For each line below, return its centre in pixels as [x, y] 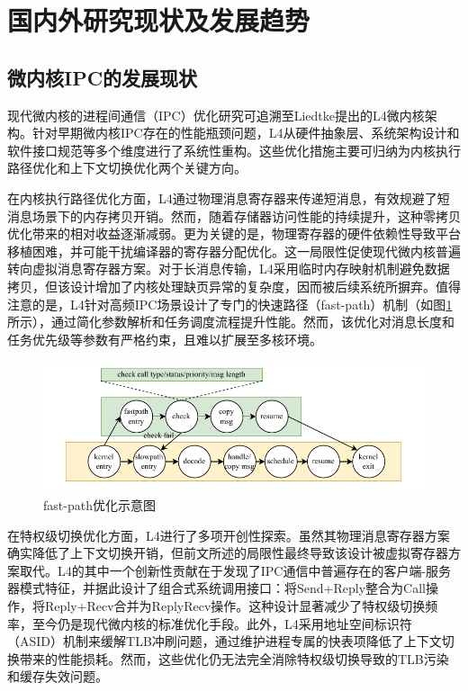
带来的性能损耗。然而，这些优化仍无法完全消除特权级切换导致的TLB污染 [234, 658]
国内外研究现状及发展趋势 [159, 20]
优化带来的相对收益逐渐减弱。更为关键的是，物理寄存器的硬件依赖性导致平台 [234, 233]
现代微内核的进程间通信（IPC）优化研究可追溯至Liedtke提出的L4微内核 [216, 115]
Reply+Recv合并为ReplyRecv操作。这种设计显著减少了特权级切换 [235, 605]
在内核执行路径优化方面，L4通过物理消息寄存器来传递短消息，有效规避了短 [229, 197]
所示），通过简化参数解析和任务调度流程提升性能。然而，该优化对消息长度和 [231, 322]
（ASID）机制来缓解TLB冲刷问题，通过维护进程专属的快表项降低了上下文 [225, 641]
